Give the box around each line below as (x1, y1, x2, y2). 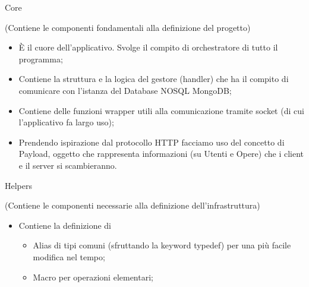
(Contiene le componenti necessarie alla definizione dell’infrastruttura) (5, 199, 260, 212)
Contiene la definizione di (18, 219, 111, 231)
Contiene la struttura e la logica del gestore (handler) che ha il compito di (18, 72, 289, 85)
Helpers (5, 179, 33, 191)
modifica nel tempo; (33, 250, 105, 263)
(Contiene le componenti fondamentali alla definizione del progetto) (5, 21, 251, 33)
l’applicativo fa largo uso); (18, 116, 114, 128)
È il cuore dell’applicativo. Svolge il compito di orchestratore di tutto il (18, 41, 278, 53)
